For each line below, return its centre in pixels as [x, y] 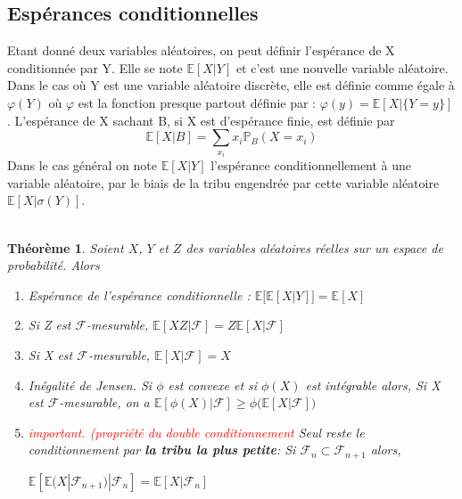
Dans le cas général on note [82, 165]
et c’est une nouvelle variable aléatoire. [342, 67]
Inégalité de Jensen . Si [90, 384]
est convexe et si [213, 384]
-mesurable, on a [104, 402]
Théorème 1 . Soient [66, 247]
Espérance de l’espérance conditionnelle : [139, 294]
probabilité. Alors [54, 265]
